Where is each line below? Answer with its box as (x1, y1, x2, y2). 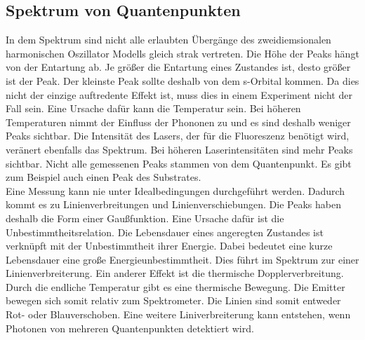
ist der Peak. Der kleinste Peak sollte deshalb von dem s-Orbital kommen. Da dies (6, 73, 359, 88)
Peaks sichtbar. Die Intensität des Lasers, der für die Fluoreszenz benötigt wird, (6, 128, 350, 143)
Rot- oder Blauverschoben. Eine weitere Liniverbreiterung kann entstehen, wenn (6, 307, 351, 322)
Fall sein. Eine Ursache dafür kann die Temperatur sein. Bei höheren (6, 101, 301, 116)
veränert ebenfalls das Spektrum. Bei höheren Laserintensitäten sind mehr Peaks (6, 142, 353, 156)
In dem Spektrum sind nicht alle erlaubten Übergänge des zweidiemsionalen (6, 32, 331, 47)
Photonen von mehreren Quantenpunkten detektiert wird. (6, 320, 254, 335)
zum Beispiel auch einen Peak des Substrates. (6, 170, 201, 184)
